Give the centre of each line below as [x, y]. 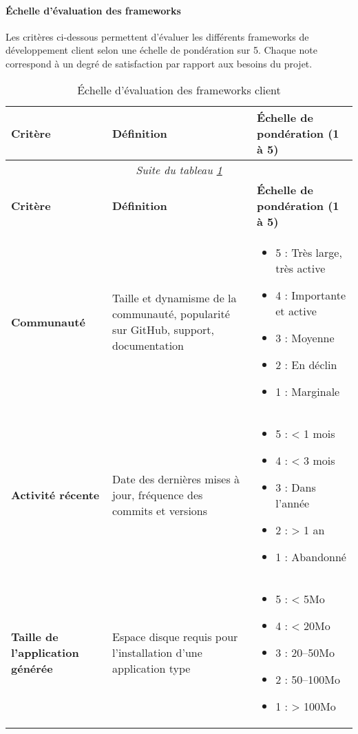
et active [296, 311]
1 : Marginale [308, 391]
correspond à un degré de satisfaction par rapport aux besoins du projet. [159, 63]
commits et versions [160, 511]
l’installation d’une [157, 652]
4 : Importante [311, 295]
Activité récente [55, 495]
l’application [45, 652]
